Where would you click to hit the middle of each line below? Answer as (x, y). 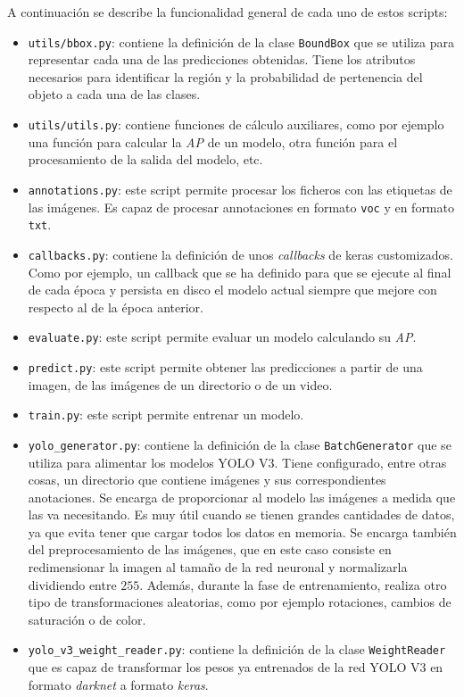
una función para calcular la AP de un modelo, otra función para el (213, 141)
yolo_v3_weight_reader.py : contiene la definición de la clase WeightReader (237, 649)
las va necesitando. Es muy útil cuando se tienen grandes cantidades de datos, (241, 514)
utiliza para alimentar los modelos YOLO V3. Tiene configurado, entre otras (237, 462)
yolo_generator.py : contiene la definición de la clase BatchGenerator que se (240, 444)
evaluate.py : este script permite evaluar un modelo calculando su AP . (222, 337)
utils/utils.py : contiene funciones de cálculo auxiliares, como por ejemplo (236, 124)
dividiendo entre (72, 584)
